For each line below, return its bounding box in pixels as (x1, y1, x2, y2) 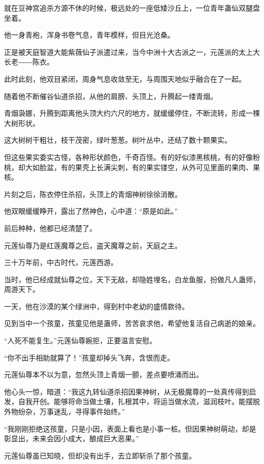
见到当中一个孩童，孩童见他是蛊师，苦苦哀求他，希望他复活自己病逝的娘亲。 (4, 318, 260, 328)
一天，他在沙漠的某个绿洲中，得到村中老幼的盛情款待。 (4, 301, 189, 311)
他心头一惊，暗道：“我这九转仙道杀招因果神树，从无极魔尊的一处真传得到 (4, 386, 249, 396)
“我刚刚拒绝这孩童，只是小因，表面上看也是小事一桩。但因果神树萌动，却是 (4, 423, 256, 434)
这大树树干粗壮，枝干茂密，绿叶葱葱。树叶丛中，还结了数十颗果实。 (4, 135, 232, 145)
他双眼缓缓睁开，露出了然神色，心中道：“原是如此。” (4, 206, 178, 216)
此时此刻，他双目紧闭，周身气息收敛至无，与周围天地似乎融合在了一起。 (4, 73, 246, 84)
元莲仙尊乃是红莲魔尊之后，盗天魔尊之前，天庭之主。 (4, 240, 182, 250)
